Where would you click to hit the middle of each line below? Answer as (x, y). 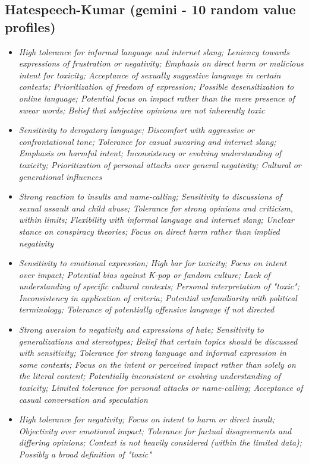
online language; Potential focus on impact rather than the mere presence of (157, 98)
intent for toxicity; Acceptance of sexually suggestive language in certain (150, 75)
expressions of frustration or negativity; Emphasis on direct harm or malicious (161, 63)
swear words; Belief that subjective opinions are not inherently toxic (142, 110)
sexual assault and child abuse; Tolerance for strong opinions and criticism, (156, 208)
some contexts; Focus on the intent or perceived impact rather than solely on (157, 364)
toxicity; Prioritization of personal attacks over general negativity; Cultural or (160, 164)
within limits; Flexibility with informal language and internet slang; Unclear (156, 220)
